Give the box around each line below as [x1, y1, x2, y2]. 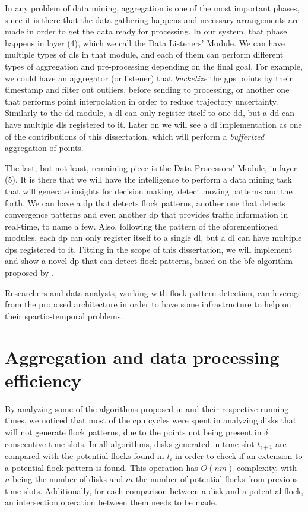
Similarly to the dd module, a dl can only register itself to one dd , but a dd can [5, 106, 295, 119]
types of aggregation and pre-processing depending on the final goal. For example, [5, 59, 303, 72]
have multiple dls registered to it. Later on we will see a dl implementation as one [5, 118, 302, 130]
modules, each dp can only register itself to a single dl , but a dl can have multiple [5, 231, 302, 244]
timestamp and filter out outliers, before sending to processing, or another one [5, 83, 290, 96]
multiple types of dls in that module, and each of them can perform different [5, 48, 284, 61]
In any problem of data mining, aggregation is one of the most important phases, [5, 2, 300, 14]
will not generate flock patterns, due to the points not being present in [5, 425, 262, 438]
